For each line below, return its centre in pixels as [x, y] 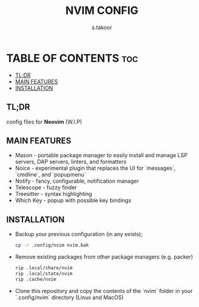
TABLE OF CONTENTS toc [72, 58]
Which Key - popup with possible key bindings [73, 200]
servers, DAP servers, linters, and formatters [71, 162]
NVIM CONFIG [102, 11]
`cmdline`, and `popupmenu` [50, 175]
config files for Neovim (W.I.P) [44, 121]
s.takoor [102, 27]
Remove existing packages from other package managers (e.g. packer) [104, 257]
